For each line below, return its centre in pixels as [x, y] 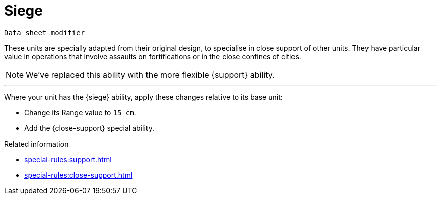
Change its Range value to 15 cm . [80, 112]
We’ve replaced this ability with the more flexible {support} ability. [150, 74]
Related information [36, 144]
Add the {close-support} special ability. [89, 128]
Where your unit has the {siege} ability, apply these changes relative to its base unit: [143, 97]
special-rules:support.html [68, 159]
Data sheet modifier [45, 32]
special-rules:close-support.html [79, 175]
